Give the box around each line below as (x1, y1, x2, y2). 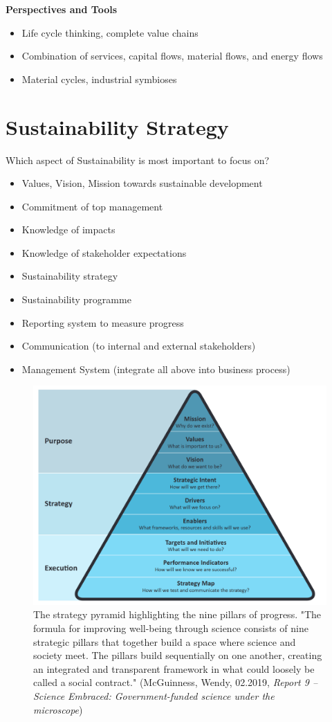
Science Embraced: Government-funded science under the (33, 688, 275, 703)
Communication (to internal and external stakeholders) (21, 339, 256, 353)
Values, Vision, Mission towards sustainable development (21, 176, 263, 190)
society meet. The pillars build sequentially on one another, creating (33, 648, 322, 662)
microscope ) (33, 702, 83, 716)
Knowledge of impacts (21, 222, 116, 237)
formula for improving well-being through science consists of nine (33, 620, 308, 635)
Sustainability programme (21, 292, 131, 307)
